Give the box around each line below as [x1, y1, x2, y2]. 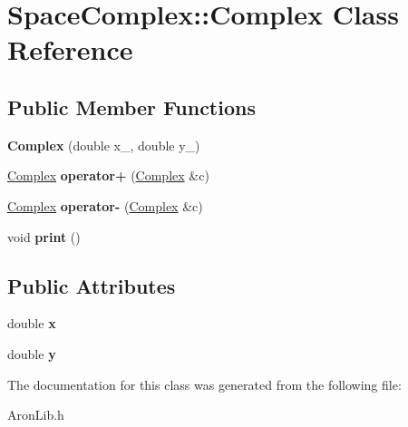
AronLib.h [7, 405, 64, 424]
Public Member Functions [7, 92, 256, 121]
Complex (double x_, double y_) [7, 135, 200, 154]
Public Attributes [7, 271, 176, 299]
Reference [7, 31, 133, 68]
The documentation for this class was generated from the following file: [7, 374, 402, 393]
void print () [7, 227, 81, 246]
